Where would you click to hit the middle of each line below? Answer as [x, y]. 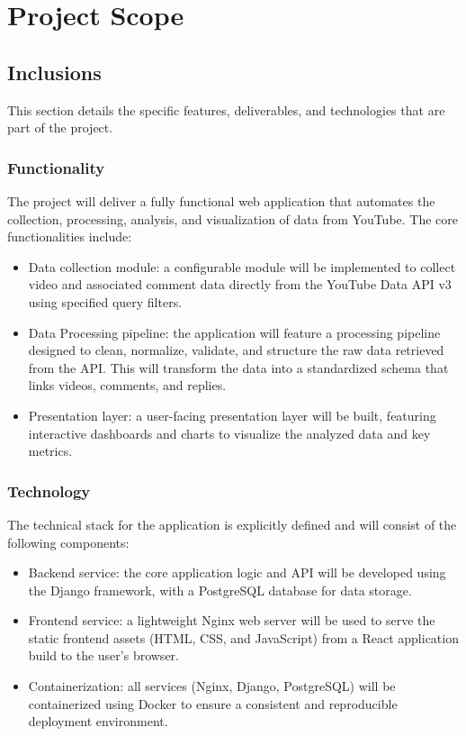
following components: [68, 542]
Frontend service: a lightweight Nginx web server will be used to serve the [232, 620]
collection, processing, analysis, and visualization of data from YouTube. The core [233, 218]
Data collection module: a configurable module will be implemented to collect [242, 266]
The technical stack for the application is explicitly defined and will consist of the [232, 524]
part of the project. [60, 127]
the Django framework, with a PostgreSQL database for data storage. [220, 590]
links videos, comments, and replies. [127, 385]
